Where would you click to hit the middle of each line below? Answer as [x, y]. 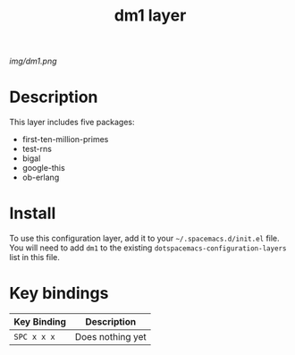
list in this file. [35, 258]
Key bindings [59, 294]
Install [33, 213]
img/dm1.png [33, 61]
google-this [43, 168]
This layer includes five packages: [72, 123]
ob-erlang [41, 177]
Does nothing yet [111, 337]
